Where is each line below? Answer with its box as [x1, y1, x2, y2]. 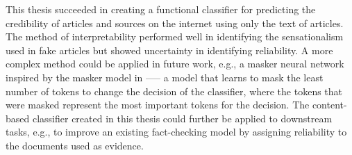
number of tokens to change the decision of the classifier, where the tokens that [6, 83, 343, 98]
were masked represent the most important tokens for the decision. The [6, 97, 310, 112]
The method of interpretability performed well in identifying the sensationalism [6, 29, 344, 44]
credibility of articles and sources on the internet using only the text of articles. [6, 15, 344, 30]
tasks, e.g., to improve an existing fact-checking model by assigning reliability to [6, 124, 347, 139]
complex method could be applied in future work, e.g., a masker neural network [6, 56, 344, 71]
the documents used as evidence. [6, 138, 144, 152]
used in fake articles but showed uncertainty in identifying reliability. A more [6, 42, 333, 57]
